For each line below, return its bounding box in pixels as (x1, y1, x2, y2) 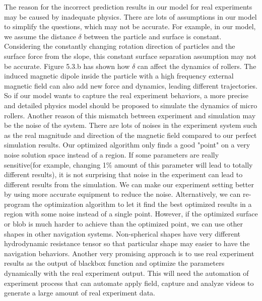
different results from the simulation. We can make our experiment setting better (4, 179, 254, 189)
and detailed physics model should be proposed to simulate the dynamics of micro (4, 100, 257, 110)
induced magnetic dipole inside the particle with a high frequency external (4, 70, 234, 81)
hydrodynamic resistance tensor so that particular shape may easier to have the (4, 238, 250, 249)
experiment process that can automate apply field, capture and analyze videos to (4, 277, 254, 288)
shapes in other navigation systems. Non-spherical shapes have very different (4, 228, 240, 239)
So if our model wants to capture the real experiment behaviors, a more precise (4, 90, 249, 101)
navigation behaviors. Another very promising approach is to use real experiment (4, 248, 254, 258)
